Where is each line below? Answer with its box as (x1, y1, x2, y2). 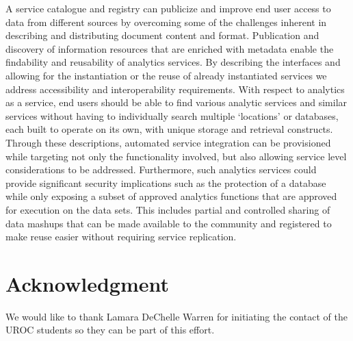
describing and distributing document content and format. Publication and (5, 28, 319, 42)
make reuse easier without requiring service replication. (5, 229, 237, 244)
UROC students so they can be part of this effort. (5, 323, 215, 337)
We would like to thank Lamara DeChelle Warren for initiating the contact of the (5, 309, 348, 323)
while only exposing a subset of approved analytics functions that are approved (5, 189, 337, 203)
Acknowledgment (5, 269, 169, 297)
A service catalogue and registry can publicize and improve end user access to (5, 1, 331, 15)
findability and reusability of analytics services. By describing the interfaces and (5, 55, 341, 69)
